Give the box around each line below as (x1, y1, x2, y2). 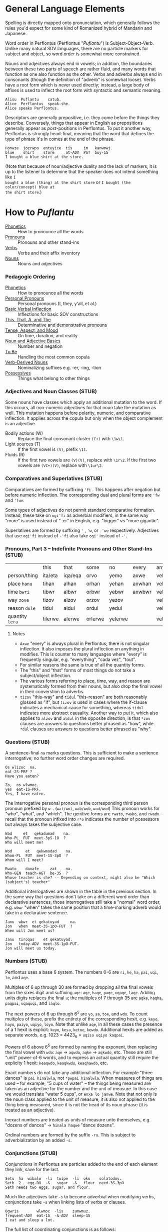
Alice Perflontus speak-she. (5, 101, 70, 106)
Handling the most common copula (17, 354, 90, 360)
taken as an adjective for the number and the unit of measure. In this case (5, 1085, 157, 1091)
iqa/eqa (63, 572, 81, 579)
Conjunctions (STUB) (5, 1150, 58, 1157)
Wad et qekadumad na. (5, 831, 70, 836)
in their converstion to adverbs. (19, 689, 84, 695)
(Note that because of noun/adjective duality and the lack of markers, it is (5, 163, 157, 169)
